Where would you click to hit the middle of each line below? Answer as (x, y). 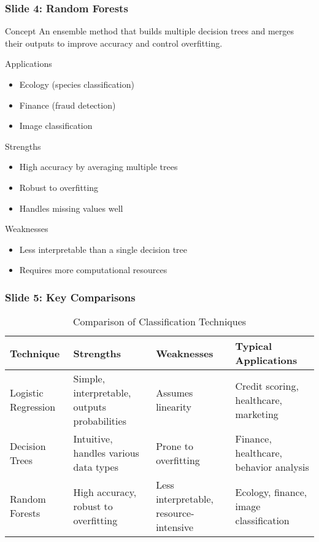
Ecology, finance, (271, 492)
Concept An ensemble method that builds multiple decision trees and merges (149, 31)
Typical (254, 346)
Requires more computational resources (93, 270)
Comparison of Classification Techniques (159, 322)
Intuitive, (93, 439)
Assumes (175, 393)
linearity (174, 407)
